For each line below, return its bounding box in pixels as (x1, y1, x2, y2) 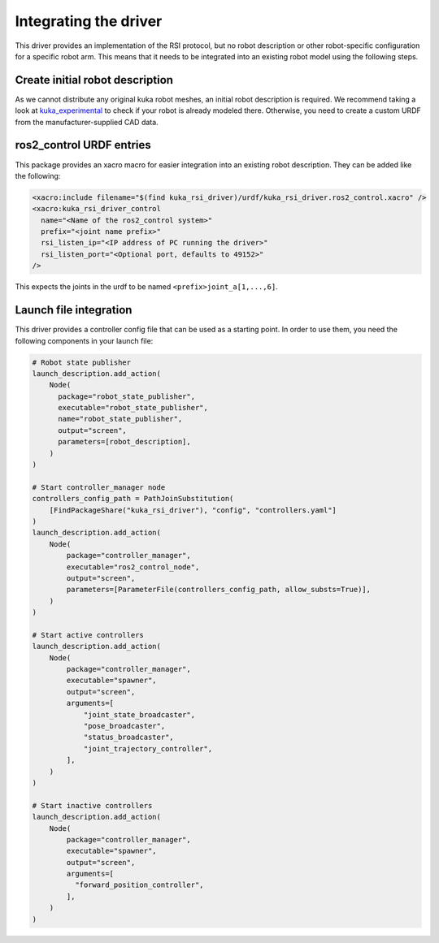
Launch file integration (15, 303, 133, 317)
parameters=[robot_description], (58, 437, 191, 447)
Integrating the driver (15, 12, 163, 30)
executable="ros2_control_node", (66, 562, 200, 572)
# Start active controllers (32, 630, 144, 639)
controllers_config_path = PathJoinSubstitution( (32, 494, 234, 504)
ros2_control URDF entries (15, 138, 151, 152)
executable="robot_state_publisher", (58, 403, 209, 413)
